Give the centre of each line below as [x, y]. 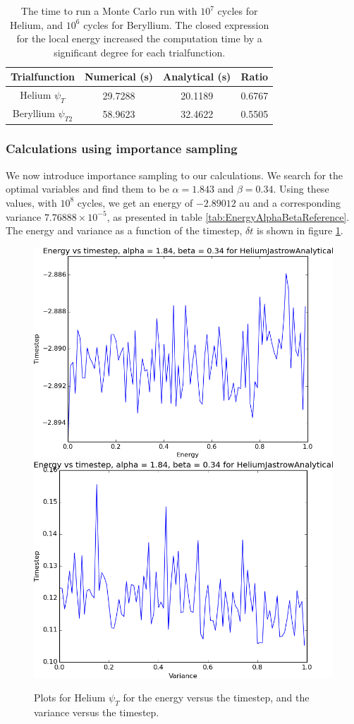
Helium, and [37, 24]
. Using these [301, 189]
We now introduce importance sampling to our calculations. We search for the [174, 175]
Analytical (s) [197, 77]
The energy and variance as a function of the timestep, [124, 230]
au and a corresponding [290, 202]
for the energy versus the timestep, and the [216, 698]
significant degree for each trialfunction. [140, 52]
